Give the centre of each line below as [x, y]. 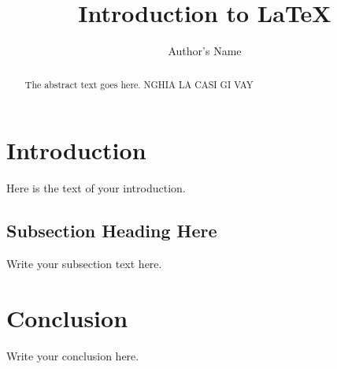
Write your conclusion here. [73, 355]
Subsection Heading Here [112, 231]
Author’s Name [205, 51]
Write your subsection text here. [84, 263]
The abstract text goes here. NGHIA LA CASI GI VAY [139, 84]
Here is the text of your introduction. [96, 188]
